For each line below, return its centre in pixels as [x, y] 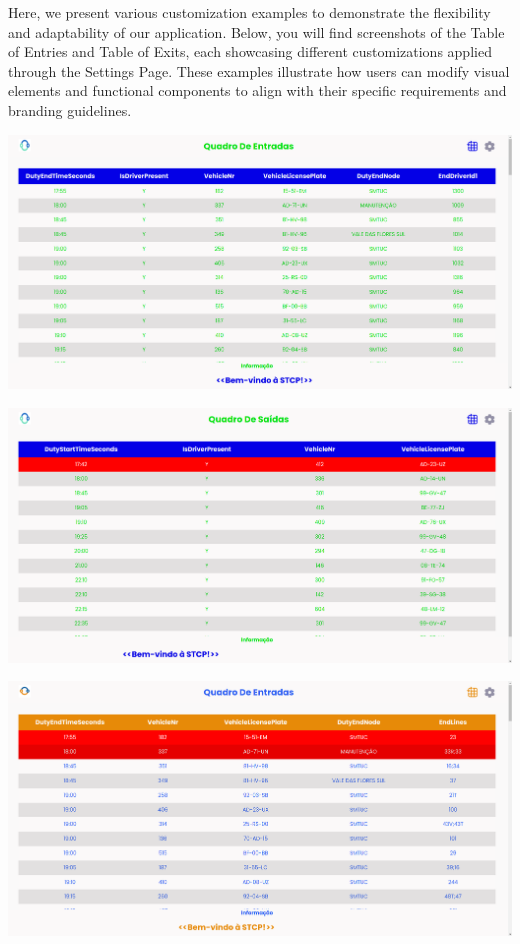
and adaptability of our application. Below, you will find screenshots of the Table [256, 31]
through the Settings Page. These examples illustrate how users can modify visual [259, 70]
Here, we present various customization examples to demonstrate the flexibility [249, 12]
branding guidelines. [70, 109]
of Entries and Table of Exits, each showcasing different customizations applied [250, 51]
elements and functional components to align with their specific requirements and [257, 90]
